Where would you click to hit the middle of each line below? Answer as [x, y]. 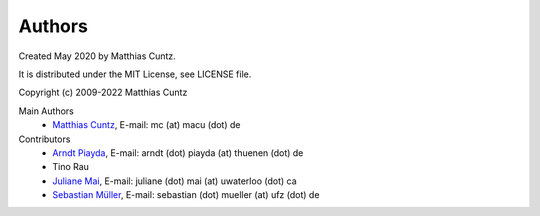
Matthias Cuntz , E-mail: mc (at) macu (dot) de [146, 125]
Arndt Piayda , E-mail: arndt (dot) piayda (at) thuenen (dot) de [178, 152]
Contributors [44, 139]
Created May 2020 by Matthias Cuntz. [97, 56]
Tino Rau [71, 167]
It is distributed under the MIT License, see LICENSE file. [135, 74]
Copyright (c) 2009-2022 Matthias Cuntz [103, 92]
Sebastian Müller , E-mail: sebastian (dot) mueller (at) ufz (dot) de [186, 195]
